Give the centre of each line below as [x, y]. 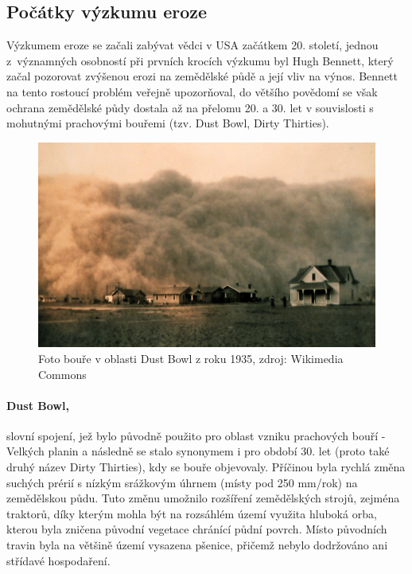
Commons [62, 374]
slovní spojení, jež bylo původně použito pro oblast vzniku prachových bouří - [196, 435]
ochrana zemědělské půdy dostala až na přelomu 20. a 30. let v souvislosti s [190, 107]
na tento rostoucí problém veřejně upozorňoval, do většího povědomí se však [192, 91]
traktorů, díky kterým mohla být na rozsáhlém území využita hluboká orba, [192, 513]
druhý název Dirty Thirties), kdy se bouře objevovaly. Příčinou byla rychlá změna [206, 467]
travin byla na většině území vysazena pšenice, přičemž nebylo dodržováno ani [197, 545]
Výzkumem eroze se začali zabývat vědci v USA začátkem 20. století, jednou [192, 45]
